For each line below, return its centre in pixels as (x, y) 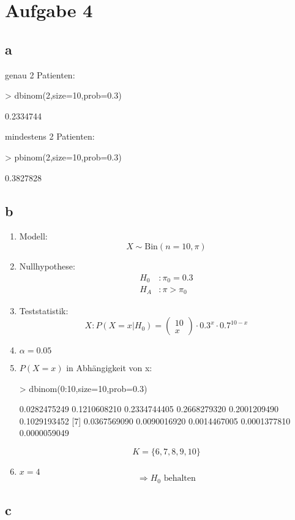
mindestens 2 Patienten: (50, 136)
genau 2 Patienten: (40, 74)
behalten (180, 479)
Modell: (33, 236)
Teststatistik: (44, 310)
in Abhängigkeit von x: (109, 368)
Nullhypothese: (47, 266)
